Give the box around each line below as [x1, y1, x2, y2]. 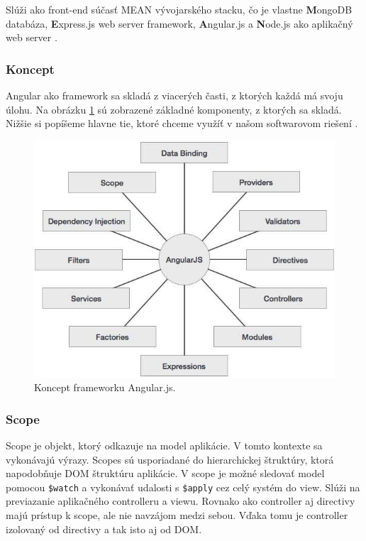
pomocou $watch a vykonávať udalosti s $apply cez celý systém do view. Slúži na [6, 479, 360, 494]
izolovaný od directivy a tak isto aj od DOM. [6, 521, 202, 536]
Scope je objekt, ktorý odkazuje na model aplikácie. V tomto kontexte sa [6, 438, 323, 453]
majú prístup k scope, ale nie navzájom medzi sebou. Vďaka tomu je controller [6, 508, 348, 523]
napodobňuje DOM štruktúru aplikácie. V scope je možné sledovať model [6, 466, 325, 481]
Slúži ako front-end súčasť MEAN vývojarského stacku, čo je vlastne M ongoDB [6, 2, 353, 16]
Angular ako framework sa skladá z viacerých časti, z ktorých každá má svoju [6, 88, 343, 102]
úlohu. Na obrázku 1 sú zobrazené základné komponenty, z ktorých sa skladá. [6, 102, 342, 116]
